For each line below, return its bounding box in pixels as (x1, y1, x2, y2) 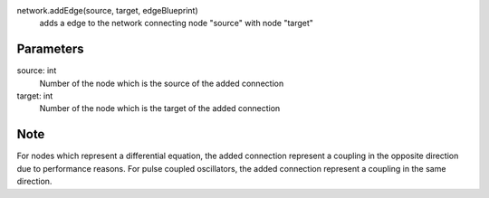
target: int (16, 90, 53, 101)
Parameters (16, 42, 84, 57)
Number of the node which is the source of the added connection (39, 78, 284, 89)
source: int (16, 65, 57, 76)
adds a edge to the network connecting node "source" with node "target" (39, 18, 314, 29)
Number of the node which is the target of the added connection (39, 103, 281, 114)
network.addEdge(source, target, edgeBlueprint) (16, 5, 198, 15)
